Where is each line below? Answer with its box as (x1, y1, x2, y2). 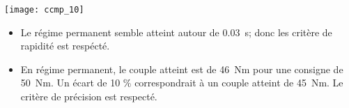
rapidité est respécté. (20, 38, 110, 53)
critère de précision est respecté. (20, 89, 157, 104)
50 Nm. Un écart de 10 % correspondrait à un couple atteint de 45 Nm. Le (20, 75, 343, 90)
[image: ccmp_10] (4, 5, 84, 15)
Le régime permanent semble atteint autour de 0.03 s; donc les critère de (20, 24, 332, 39)
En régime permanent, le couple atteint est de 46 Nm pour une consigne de (20, 61, 343, 76)
